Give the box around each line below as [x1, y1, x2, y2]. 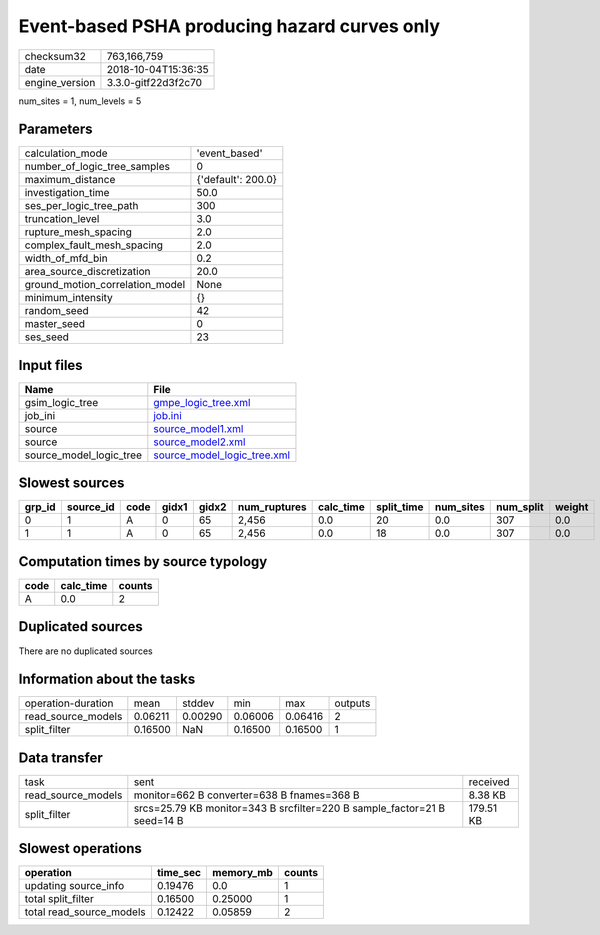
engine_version [24, 75, 96, 89]
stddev [181, 696, 215, 710]
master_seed [24, 317, 85, 331]
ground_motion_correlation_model [24, 278, 186, 292]
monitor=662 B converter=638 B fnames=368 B [133, 788, 360, 802]
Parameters [18, 121, 93, 138]
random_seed [24, 304, 89, 318]
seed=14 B [133, 813, 184, 827]
